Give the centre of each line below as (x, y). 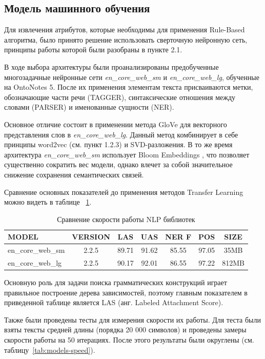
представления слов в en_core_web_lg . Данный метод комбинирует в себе (121, 134)
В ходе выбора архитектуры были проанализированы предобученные (111, 66)
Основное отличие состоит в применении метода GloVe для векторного (116, 124)
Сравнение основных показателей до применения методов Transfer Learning (124, 192)
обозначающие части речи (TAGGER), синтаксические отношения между (120, 97)
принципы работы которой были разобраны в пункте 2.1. (93, 49)
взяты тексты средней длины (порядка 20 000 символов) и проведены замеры (125, 330)
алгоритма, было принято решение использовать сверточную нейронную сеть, (126, 39)
